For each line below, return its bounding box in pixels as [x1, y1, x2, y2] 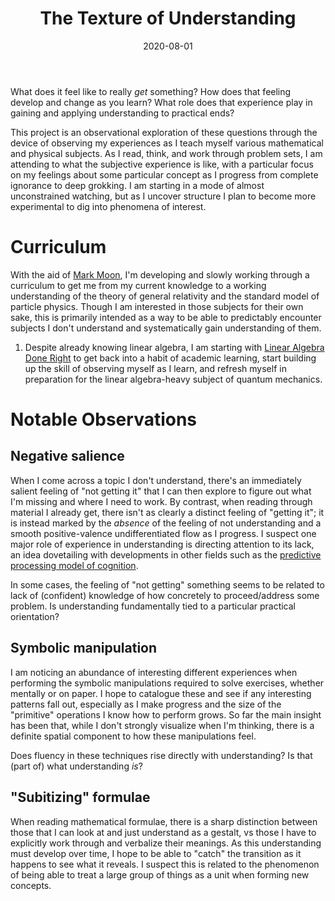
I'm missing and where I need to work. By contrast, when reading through [10, 495, 313, 507]
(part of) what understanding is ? [10, 760, 143, 772]
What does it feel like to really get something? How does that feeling [10, 85, 292, 97]
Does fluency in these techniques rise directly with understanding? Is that [10, 749, 313, 761]
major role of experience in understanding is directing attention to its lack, [10, 538, 315, 550]
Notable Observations [10, 408, 198, 431]
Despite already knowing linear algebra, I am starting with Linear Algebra [24, 341, 325, 353]
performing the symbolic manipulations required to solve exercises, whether [10, 677, 325, 689]
